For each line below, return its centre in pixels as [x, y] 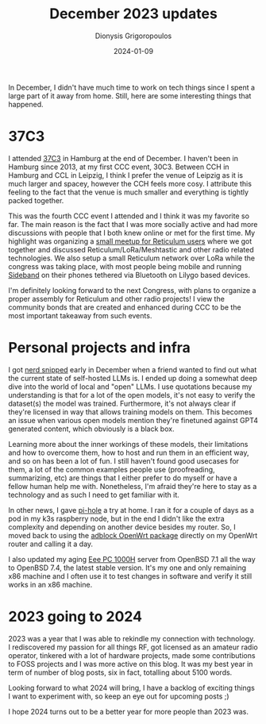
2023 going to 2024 [75, 617]
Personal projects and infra [99, 348]
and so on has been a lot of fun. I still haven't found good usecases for [124, 460]
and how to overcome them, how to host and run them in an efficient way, [129, 452]
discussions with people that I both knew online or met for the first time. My [132, 233]
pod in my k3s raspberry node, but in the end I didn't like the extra [116, 518]
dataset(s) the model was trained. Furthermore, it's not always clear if [122, 403]
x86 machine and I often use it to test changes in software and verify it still [130, 576]
